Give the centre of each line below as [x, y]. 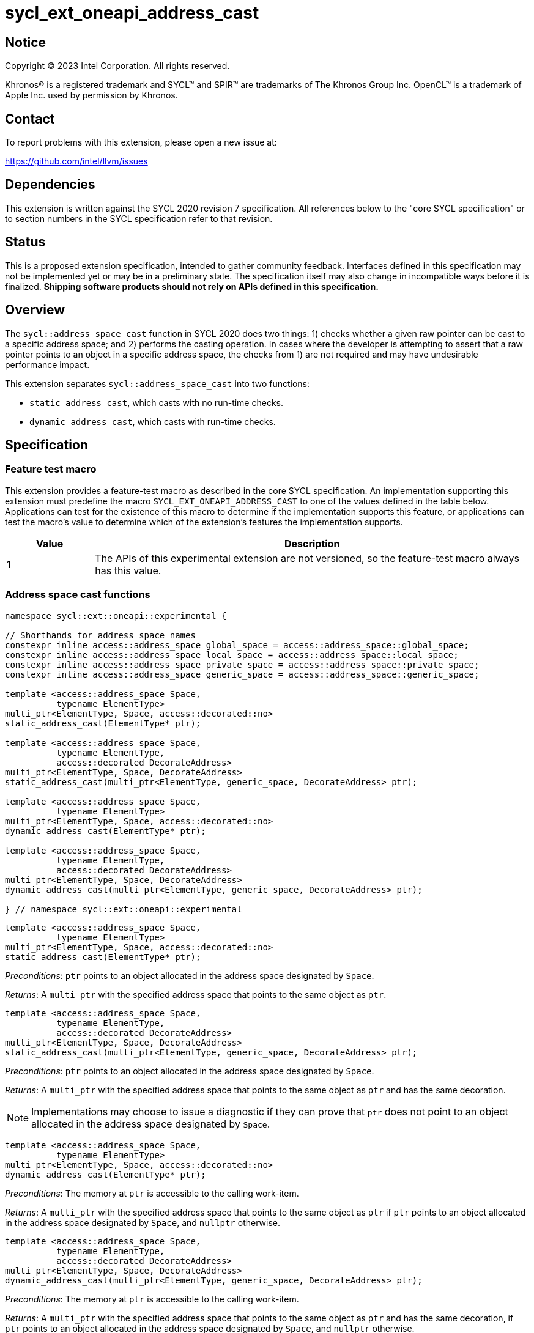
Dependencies [50, 185]
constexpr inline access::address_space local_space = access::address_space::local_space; [232, 655]
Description [312, 543]
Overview [35, 310]
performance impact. [47, 364]
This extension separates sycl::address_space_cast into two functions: [158, 383]
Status [25, 242]
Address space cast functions [78, 595]
